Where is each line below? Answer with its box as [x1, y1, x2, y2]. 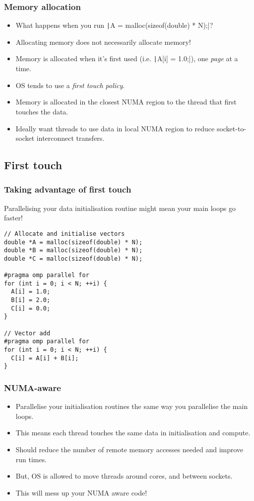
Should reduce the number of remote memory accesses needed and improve [15, 444, 244, 455]
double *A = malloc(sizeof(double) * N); [4, 238, 143, 246]
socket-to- [216, 123, 247, 133]
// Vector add [4, 329, 51, 337]
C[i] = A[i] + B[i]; [11, 354, 79, 362]
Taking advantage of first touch [4, 183, 131, 196]
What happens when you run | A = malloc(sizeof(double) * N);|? [15, 20, 213, 30]
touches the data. [15, 106, 68, 116]
